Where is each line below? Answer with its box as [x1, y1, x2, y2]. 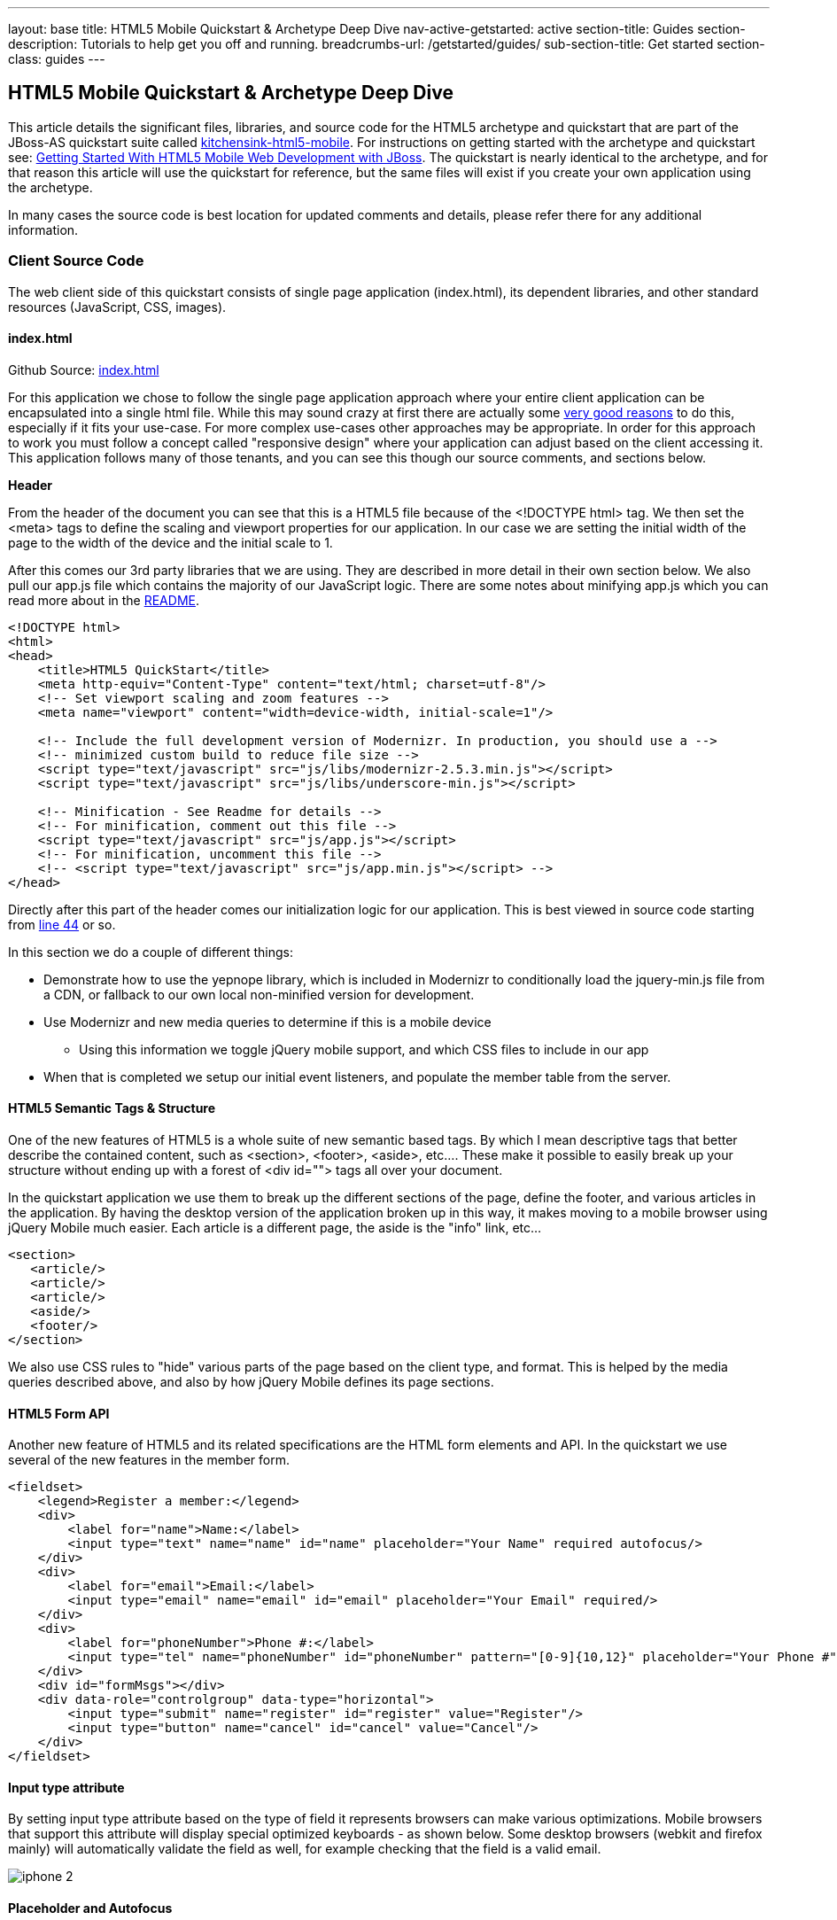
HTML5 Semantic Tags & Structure [8, 1100, 216, 1116]
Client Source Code [8, 252, 144, 270]
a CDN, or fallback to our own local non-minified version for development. [43, 986, 475, 1002]
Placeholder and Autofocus [8, 1901, 173, 1916]
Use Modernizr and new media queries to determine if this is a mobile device [43, 1014, 492, 1030]
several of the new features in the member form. [8, 1452, 291, 1468]
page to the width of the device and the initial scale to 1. [8, 534, 333, 550]
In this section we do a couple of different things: [8, 944, 293, 960]
